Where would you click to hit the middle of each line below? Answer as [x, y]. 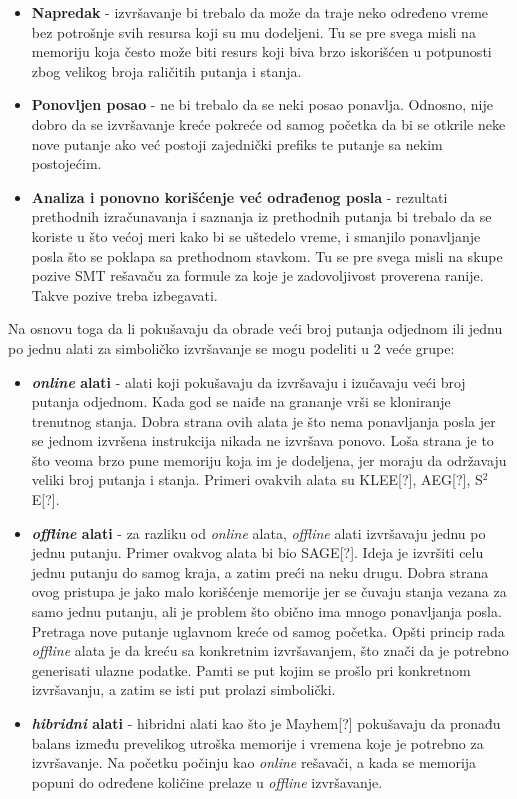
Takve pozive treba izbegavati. [124, 294]
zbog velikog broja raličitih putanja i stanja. [166, 70]
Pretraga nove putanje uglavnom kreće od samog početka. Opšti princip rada [268, 630]
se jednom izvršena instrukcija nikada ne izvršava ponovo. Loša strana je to [262, 440]
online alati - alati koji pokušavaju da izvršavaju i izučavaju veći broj [248, 381]
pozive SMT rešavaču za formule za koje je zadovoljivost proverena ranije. [257, 275]
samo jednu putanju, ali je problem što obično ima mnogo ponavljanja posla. [266, 611]
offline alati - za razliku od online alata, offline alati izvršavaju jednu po [258, 532]
